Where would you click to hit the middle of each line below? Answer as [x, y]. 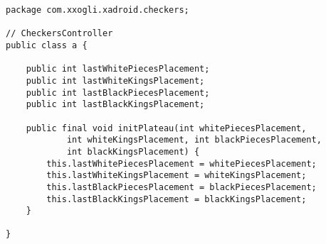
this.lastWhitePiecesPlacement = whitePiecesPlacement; [182, 163]
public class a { [47, 45]
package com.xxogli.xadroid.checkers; [98, 10]
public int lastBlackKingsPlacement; [115, 105]
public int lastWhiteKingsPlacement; [115, 81]
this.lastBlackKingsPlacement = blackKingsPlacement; [177, 199]
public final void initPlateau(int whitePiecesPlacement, [166, 128]
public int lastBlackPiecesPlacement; [118, 93]
